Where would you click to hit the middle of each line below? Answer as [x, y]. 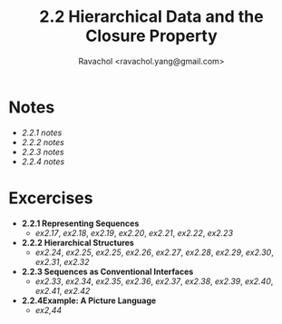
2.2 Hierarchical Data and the [151, 17]
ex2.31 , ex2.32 [62, 261]
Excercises [51, 198]
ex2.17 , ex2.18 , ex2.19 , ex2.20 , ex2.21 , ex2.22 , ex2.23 [134, 232]
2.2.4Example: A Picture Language [89, 300]
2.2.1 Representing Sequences [80, 223]
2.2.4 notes [43, 162]
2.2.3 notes [43, 152]
